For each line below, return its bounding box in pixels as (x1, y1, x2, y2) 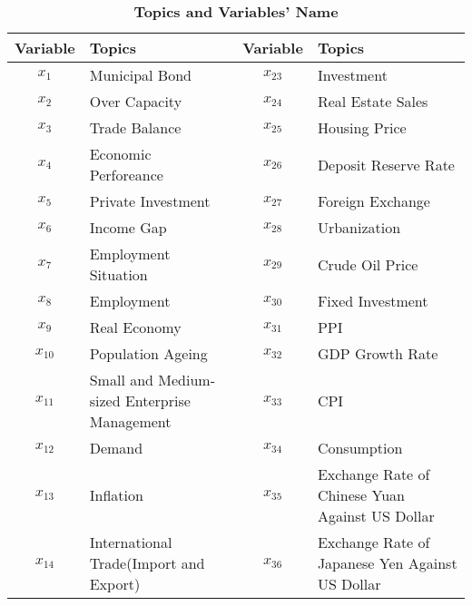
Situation (89, 264, 148, 285)
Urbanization (317, 217, 401, 238)
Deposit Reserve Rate (317, 153, 455, 175)
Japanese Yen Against (317, 552, 457, 573)
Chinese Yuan (317, 484, 405, 505)
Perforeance (89, 164, 163, 185)
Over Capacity (89, 91, 182, 112)
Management (89, 411, 172, 432)
